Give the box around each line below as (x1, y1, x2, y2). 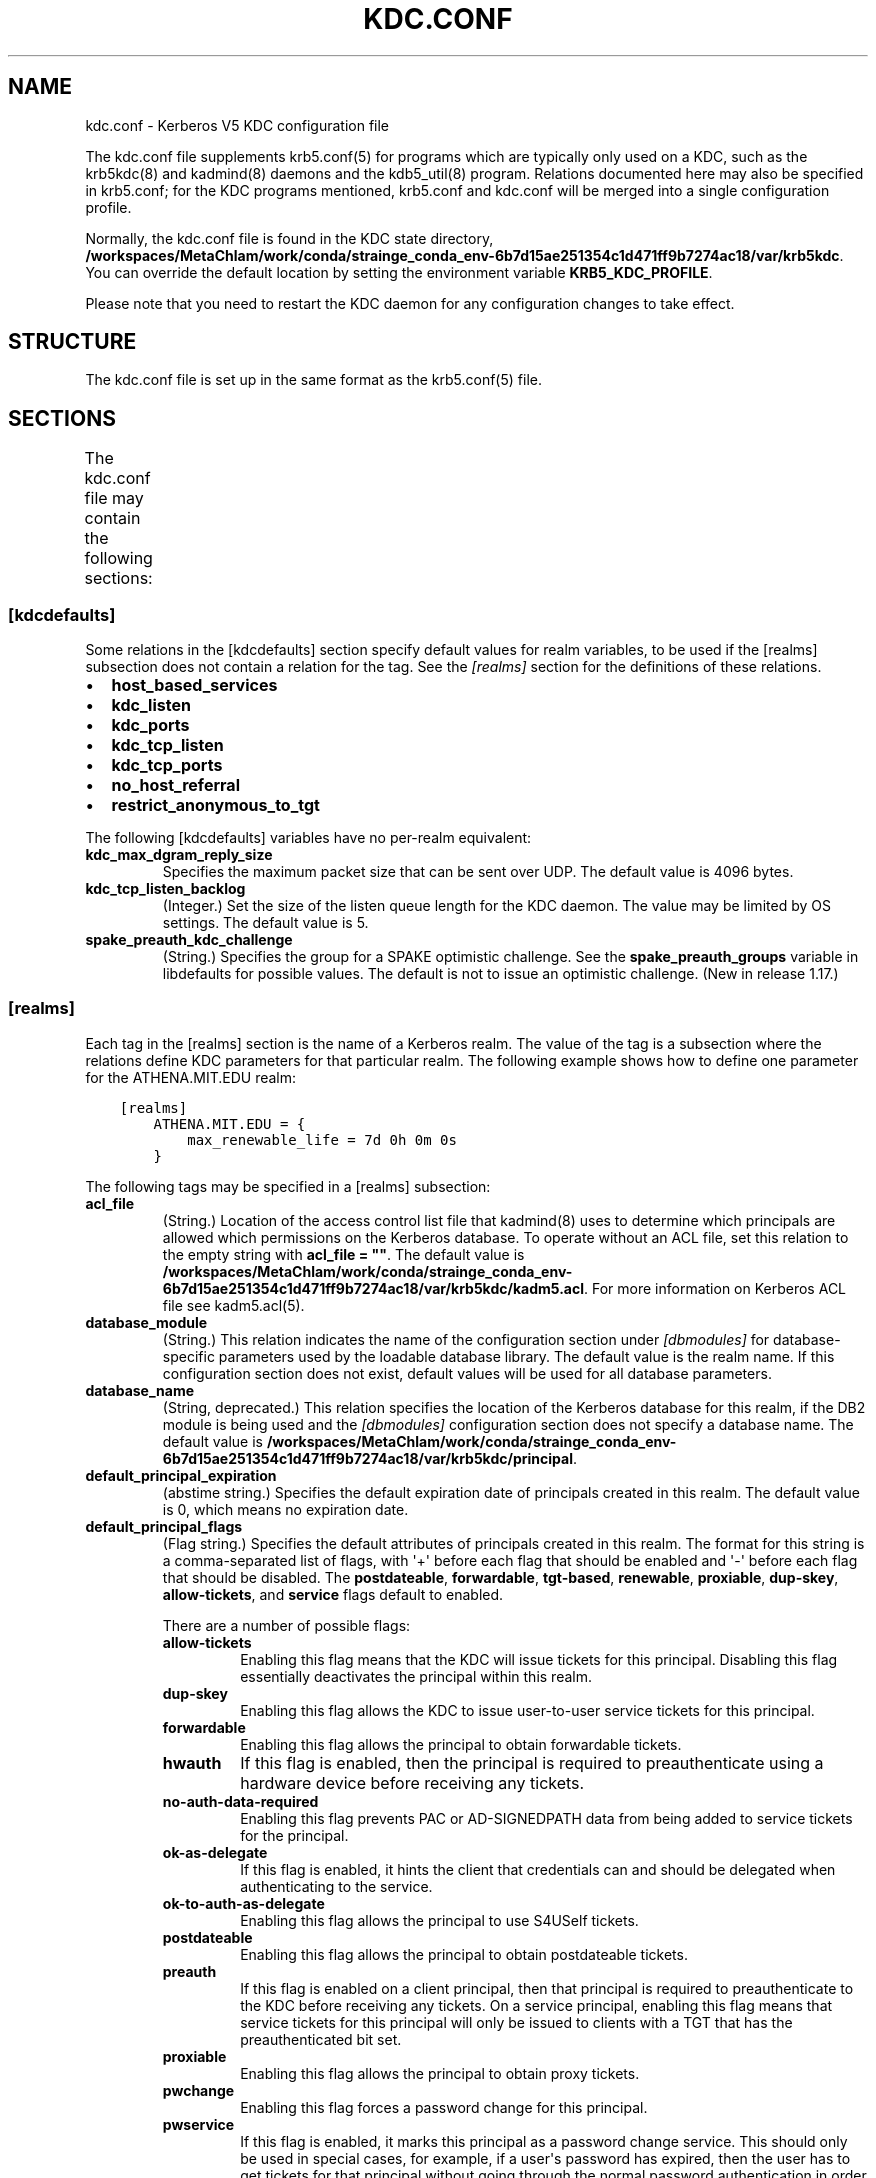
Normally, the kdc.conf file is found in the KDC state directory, (85, 229, 494, 247)
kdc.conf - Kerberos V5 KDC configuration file (85, 116, 390, 134)
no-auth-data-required (162, 1792, 319, 1810)
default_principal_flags (85, 1517, 243, 1535)
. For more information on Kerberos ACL (584, 1279, 847, 1297)
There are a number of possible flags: (162, 1616, 411, 1634)
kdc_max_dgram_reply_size (85, 846, 273, 864)
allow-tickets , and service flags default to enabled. (162, 1585, 504, 1603)
